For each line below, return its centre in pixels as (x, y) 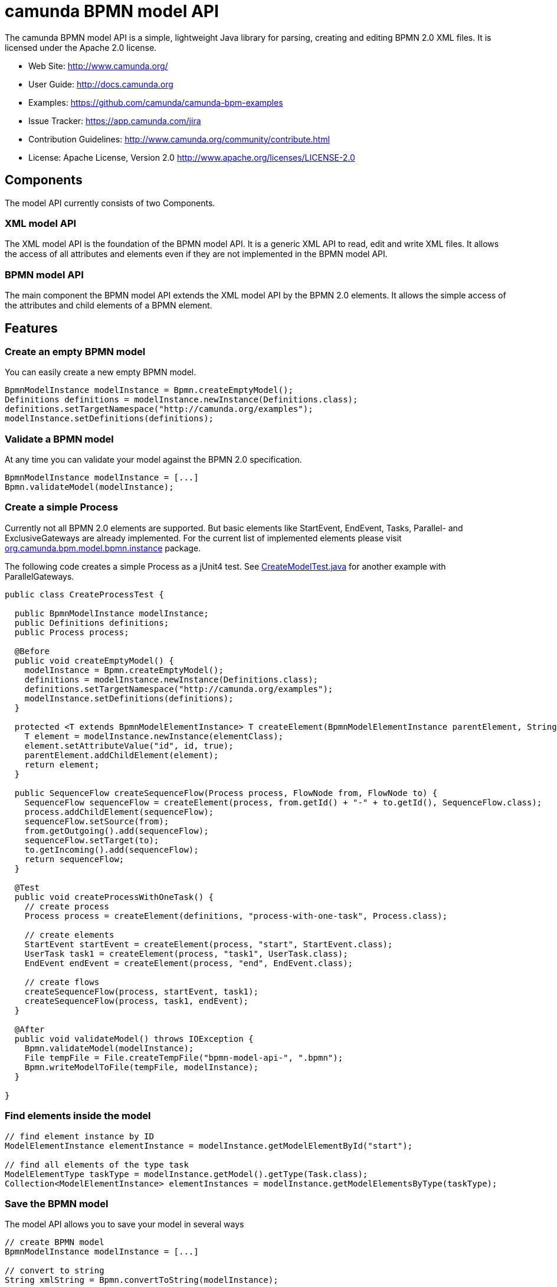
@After (30, 1029)
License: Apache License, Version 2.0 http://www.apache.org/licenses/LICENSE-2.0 (192, 157)
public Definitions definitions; (92, 623)
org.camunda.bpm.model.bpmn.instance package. (103, 548)
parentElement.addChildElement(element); (122, 755)
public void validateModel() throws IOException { (134, 1039)
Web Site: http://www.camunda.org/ (98, 66)
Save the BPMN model (57, 1203)
